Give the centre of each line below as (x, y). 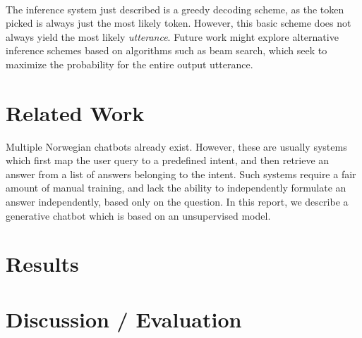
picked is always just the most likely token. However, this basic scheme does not (179, 23)
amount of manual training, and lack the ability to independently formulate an (176, 188)
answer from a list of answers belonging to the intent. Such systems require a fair (181, 174)
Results (42, 264)
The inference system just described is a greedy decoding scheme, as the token (175, 9)
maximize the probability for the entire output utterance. (129, 64)
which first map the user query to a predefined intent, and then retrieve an (168, 160)
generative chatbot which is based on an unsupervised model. (138, 215)
